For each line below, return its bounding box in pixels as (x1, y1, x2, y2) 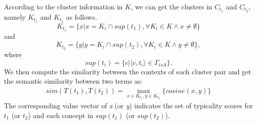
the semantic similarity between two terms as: (4, 76, 143, 86)
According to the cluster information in (4, 1, 123, 11)
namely (4, 11, 26, 22)
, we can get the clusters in (130, 1, 213, 11)
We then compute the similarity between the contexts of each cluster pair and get (4, 66, 252, 76)
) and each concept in (28, 110, 93, 121)
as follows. (66, 11, 97, 22)
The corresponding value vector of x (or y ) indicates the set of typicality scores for (4, 100, 253, 111)
